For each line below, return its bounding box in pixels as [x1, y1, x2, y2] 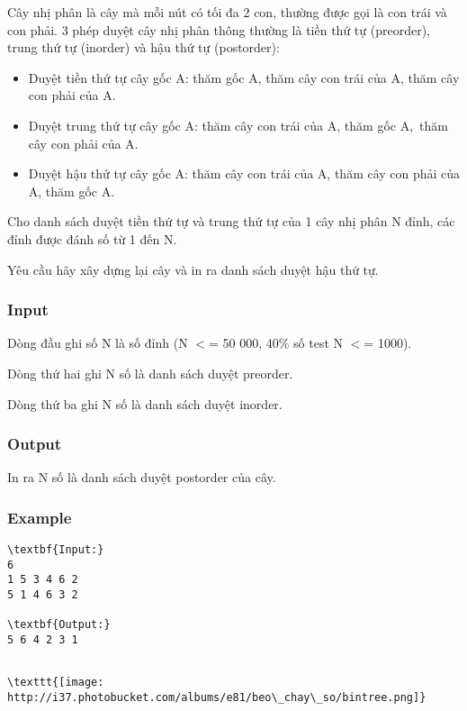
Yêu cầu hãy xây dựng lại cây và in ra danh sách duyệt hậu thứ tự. [7, 260, 379, 278]
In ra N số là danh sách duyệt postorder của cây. [7, 468, 276, 487]
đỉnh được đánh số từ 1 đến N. [7, 229, 177, 248]
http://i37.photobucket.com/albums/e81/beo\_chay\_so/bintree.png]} [7, 691, 427, 705]
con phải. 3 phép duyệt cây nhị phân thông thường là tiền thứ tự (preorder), [7, 20, 430, 39]
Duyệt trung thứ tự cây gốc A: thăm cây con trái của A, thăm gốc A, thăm [28, 115, 448, 134]
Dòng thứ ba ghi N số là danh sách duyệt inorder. [7, 394, 283, 413]
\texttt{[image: [7, 676, 104, 689]
